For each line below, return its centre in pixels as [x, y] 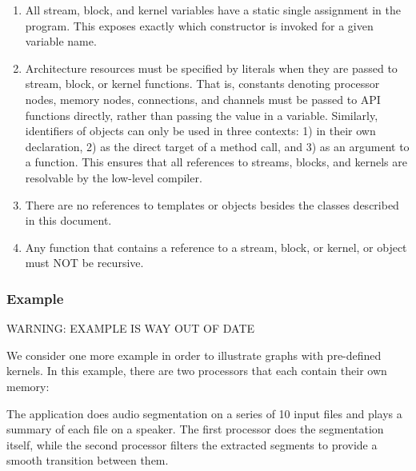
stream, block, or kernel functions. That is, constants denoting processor [202, 84]
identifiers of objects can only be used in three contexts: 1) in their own [200, 131]
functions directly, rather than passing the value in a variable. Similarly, [202, 115]
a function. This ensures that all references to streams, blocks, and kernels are [216, 162]
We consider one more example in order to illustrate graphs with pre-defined [194, 355]
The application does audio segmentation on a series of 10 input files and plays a [204, 413]
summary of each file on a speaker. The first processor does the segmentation [195, 429]
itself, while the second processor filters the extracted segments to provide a [192, 444]
